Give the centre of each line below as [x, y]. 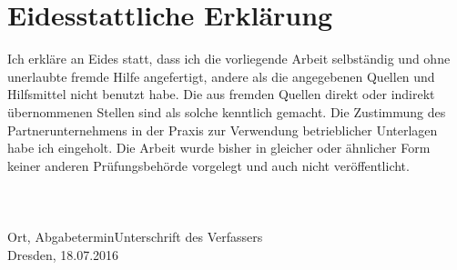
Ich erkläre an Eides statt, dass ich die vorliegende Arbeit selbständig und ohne [229, 59]
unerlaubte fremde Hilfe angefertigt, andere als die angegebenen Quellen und [221, 76]
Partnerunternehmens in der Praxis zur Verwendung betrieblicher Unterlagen [223, 130]
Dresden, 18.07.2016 [63, 254]
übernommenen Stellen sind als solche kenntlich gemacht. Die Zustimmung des [227, 111]
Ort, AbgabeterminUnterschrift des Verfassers [135, 237]
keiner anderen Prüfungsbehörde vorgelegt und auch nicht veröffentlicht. [208, 165]
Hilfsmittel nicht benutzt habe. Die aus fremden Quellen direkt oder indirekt [221, 94]
